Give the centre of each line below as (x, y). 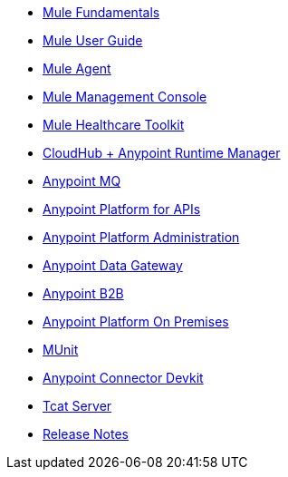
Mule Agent (77, 68)
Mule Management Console (125, 97)
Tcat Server (77, 406)
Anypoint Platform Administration (141, 237)
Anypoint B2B (83, 293)
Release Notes (86, 434)
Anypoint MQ (82, 181)
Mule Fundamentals (101, 12)
